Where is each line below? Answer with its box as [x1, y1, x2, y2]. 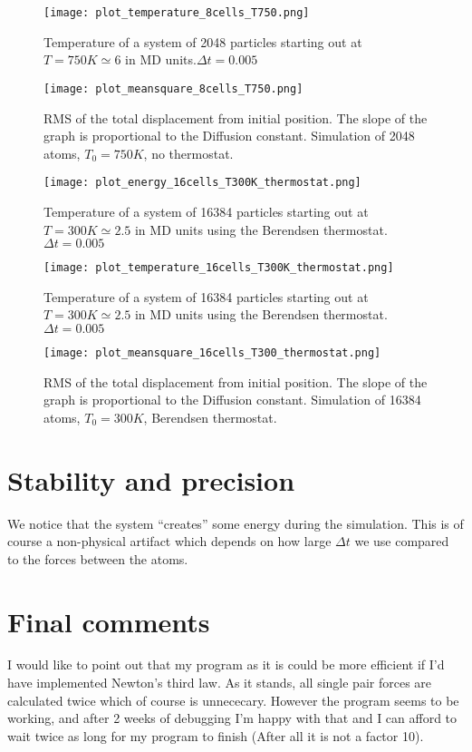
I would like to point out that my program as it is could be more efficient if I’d [7, 655, 445, 674]
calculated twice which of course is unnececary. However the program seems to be [7, 690, 459, 709]
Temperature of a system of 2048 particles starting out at [43, 32, 362, 51]
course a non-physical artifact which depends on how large [7, 532, 332, 551]
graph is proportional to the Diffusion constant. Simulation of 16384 [43, 390, 421, 409]
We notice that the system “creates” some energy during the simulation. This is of [7, 513, 464, 532]
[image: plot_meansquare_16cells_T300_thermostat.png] [43, 346, 381, 359]
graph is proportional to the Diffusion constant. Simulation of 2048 [43, 126, 415, 145]
